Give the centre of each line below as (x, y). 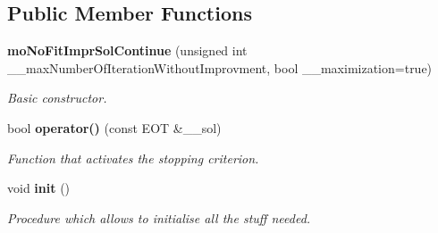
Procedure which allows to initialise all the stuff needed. (159, 217)
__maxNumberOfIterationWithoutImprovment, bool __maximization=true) (220, 67)
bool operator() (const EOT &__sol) (114, 127)
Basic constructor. (57, 98)
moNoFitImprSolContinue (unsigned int (127, 50)
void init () (39, 188)
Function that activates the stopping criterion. (133, 158)
